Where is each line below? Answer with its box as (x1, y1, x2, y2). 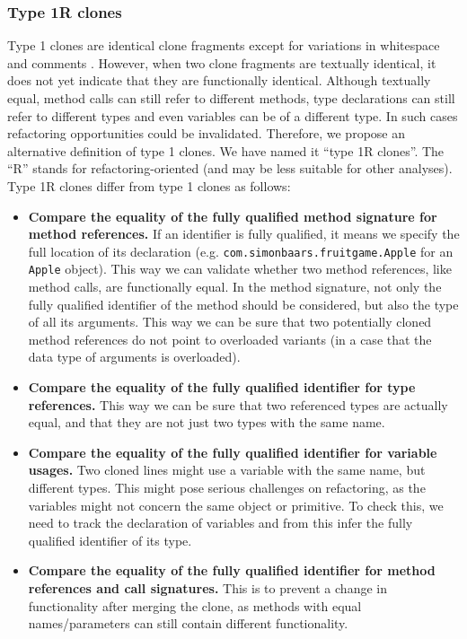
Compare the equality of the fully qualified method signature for (28, 206, 437, 225)
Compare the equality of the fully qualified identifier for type (28, 378, 416, 397)
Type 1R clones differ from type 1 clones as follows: (7, 176, 291, 195)
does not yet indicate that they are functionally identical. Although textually (7, 71, 431, 90)
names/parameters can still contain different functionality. (28, 614, 348, 633)
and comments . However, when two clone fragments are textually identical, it (7, 53, 436, 72)
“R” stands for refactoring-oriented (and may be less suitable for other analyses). (7, 159, 453, 178)
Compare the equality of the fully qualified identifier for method (28, 561, 436, 580)
